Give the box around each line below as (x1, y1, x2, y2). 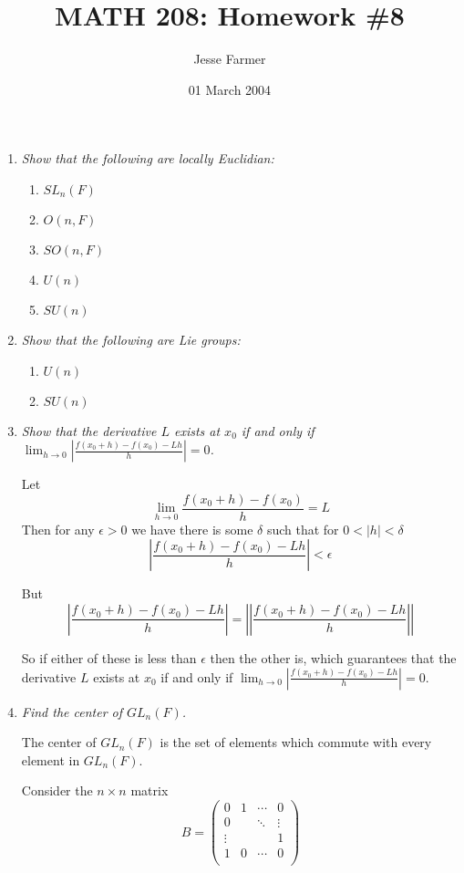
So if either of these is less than (21, 648, 197, 667)
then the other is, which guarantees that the (210, 648, 457, 667)
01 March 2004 (188, 79, 272, 99)
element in (21, 750, 80, 769)
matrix (130, 781, 169, 800)
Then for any (21, 519, 95, 538)
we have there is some (131, 519, 253, 538)
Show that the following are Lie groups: (21, 329, 241, 348)
